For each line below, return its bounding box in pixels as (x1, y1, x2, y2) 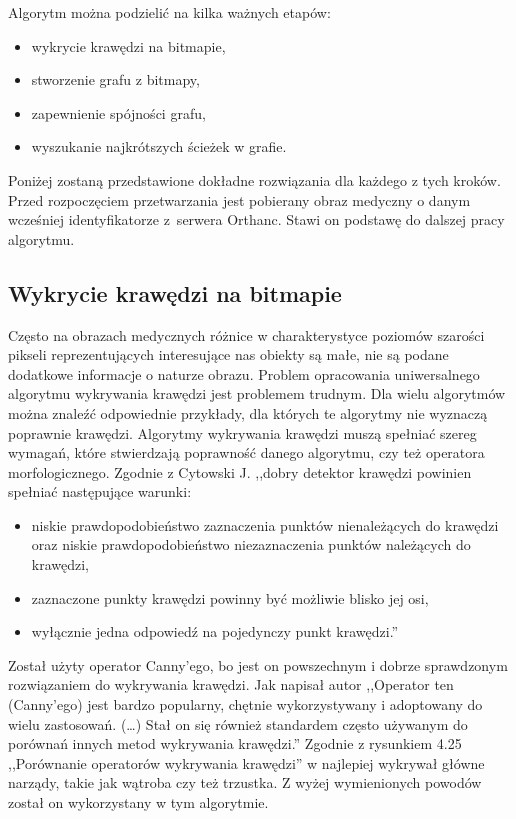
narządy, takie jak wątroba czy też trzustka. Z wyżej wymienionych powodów (8, 772, 482, 793)
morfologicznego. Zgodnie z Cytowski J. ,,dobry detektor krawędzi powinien (8, 461, 472, 482)
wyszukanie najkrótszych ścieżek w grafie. (31, 136, 287, 157)
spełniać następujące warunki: (8, 481, 192, 502)
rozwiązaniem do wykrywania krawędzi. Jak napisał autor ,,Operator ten (8, 674, 454, 695)
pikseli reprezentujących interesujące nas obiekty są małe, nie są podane (8, 344, 449, 365)
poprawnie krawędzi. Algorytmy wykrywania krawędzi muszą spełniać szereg (8, 422, 477, 443)
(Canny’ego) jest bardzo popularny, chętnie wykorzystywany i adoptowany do (8, 694, 483, 715)
